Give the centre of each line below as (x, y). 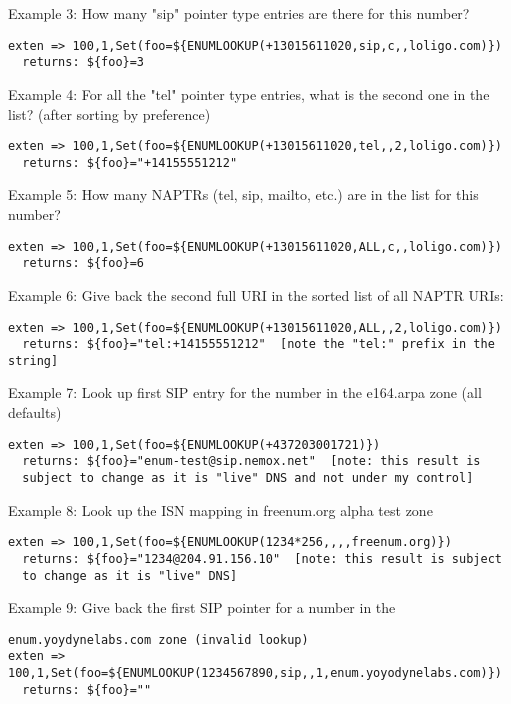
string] (33, 360)
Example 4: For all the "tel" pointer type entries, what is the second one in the (249, 93)
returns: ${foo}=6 (83, 263)
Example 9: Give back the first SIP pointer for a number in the (202, 607)
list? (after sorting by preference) (109, 113)
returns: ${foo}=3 (83, 62)
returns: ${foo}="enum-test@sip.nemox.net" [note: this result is (251, 461)
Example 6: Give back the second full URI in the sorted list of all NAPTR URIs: (256, 294)
